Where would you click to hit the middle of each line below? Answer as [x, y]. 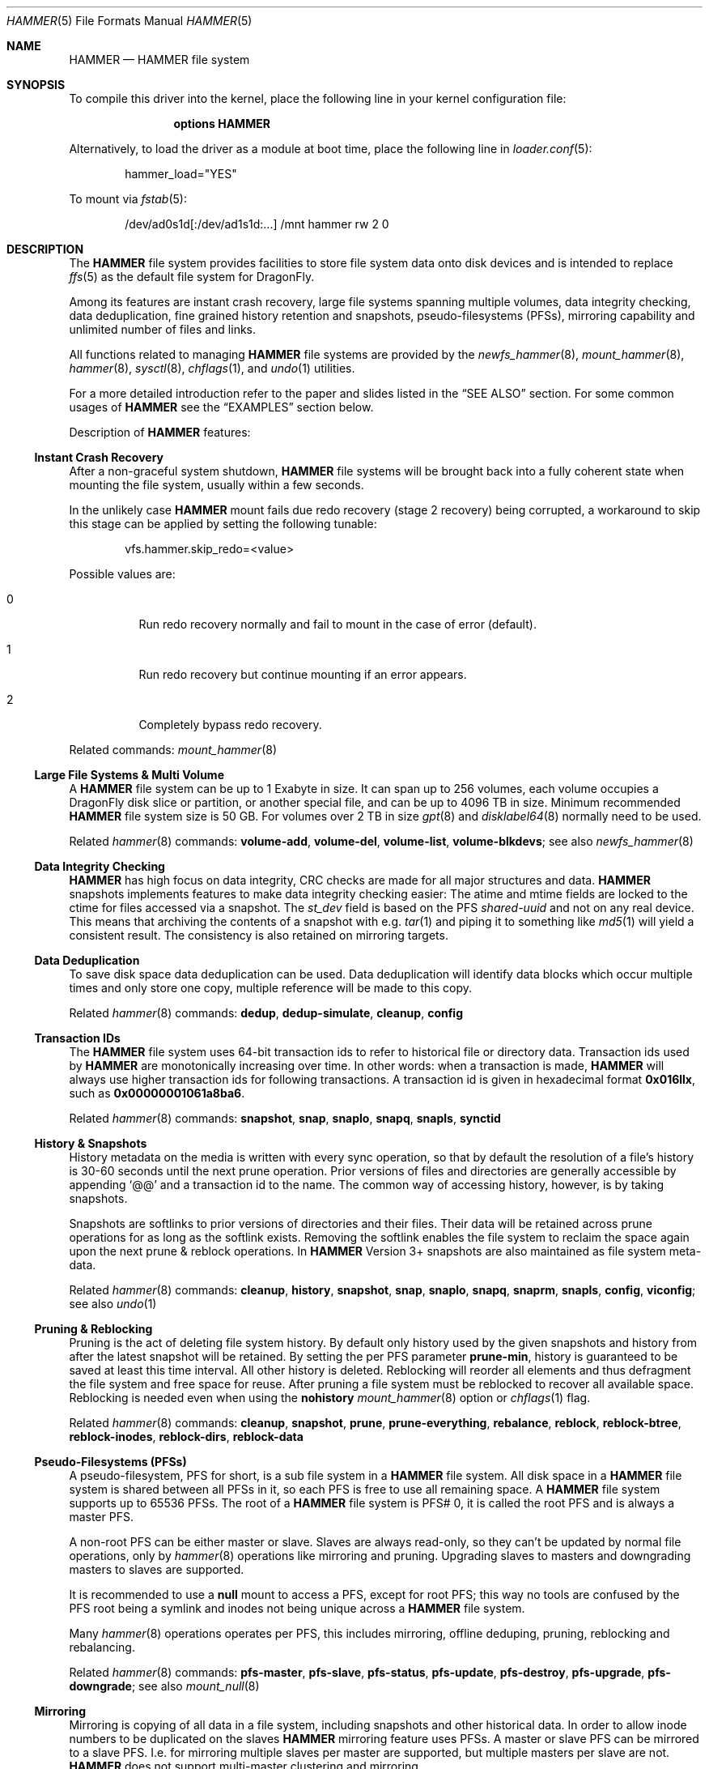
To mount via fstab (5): [128, 199]
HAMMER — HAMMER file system [159, 60]
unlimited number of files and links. [163, 329]
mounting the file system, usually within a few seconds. [217, 485]
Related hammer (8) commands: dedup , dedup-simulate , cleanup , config [266, 1013]
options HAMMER [222, 124]
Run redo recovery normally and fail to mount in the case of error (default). [338, 624]
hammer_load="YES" [181, 174]
